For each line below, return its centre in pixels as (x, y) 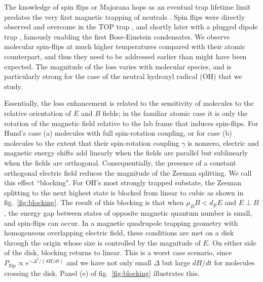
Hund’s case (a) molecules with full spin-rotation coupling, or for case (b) (118, 133)
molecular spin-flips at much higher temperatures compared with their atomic (125, 46)
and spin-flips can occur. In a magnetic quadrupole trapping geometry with (121, 223)
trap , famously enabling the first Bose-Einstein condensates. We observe (117, 36)
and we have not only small (109, 263)
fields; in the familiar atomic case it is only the (175, 113)
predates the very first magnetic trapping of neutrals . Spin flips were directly (125, 16)
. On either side (232, 242)
